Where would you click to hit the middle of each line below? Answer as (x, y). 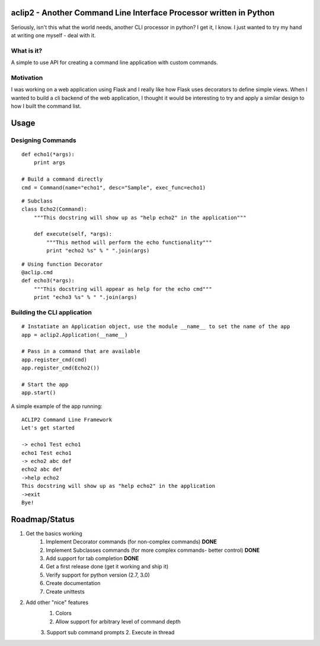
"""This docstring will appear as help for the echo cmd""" (123, 289)
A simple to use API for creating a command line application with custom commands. (115, 63)
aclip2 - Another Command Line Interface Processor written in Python (143, 13)
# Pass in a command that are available (81, 351)
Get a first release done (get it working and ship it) (107, 567)
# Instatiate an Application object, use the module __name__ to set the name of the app (156, 327)
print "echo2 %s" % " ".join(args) (98, 251)
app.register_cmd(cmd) (55, 359)
